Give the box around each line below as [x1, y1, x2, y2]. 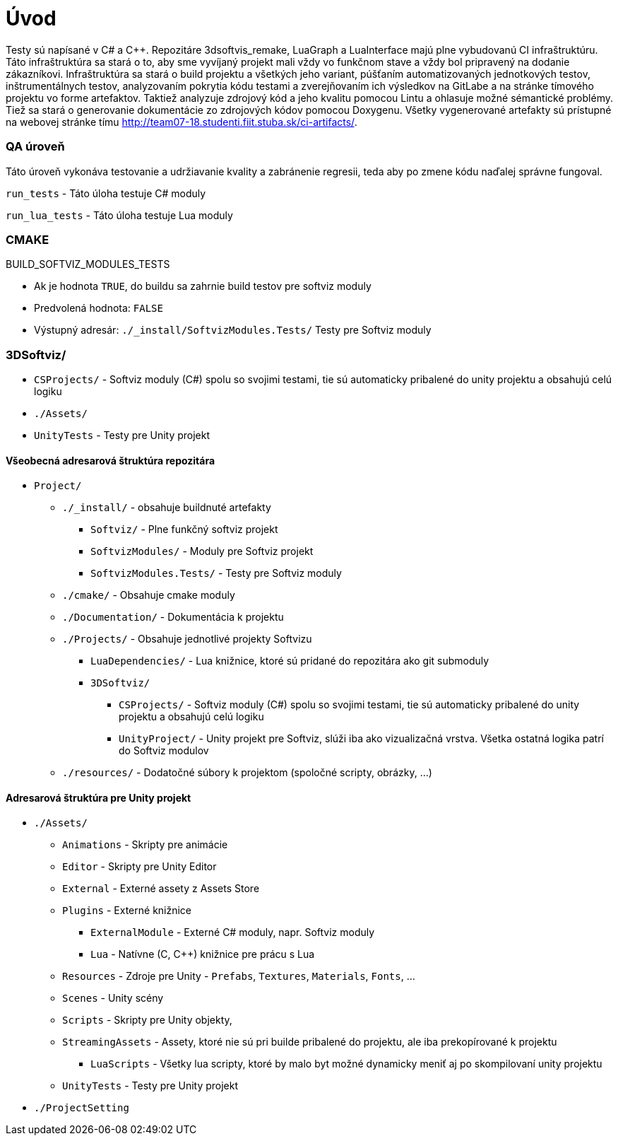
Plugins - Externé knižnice [62, 904, 192, 917]
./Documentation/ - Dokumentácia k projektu [62, 611, 284, 624]
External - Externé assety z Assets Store [62, 882, 260, 895]
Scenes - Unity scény [62, 992, 164, 1005]
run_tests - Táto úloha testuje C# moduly [6, 187, 206, 199]
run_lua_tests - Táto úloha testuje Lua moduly [6, 209, 233, 221]
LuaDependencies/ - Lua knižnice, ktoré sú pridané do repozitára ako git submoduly [90, 655, 489, 667]
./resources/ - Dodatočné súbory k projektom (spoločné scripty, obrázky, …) [62, 766, 432, 779]
